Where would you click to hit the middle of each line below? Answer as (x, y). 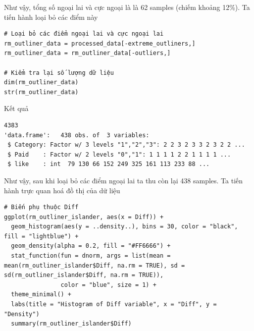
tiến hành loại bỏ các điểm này (51, 17)
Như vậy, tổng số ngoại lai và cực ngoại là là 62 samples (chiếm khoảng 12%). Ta (127, 7)
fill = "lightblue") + (41, 236)
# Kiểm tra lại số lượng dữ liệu (59, 73)
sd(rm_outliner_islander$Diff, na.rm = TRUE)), (84, 275)
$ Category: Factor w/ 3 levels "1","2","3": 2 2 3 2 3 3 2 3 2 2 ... (126, 145)
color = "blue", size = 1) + (108, 285)
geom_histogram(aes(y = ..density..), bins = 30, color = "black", (125, 227)
